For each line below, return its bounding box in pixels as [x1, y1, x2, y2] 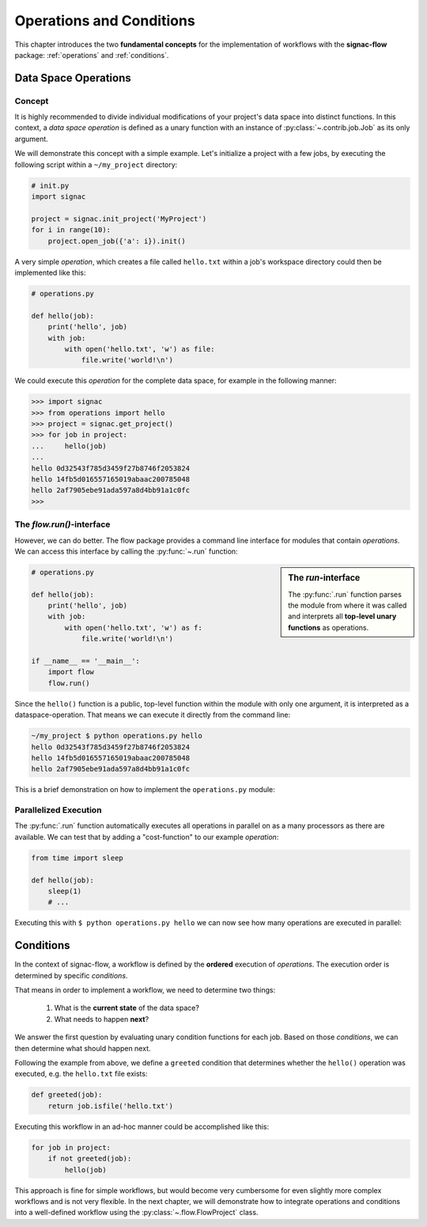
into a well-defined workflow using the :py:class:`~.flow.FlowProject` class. [14, 1208, 259, 1217]
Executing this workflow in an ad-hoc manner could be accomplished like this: [14, 1122, 269, 1131]
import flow [47, 668, 95, 676]
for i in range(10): [31, 226, 111, 234]
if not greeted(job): [47, 1154, 132, 1164]
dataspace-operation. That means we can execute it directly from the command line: [14, 710, 291, 720]
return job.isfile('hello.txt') [47, 1101, 174, 1111]
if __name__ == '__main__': [31, 657, 140, 665]
